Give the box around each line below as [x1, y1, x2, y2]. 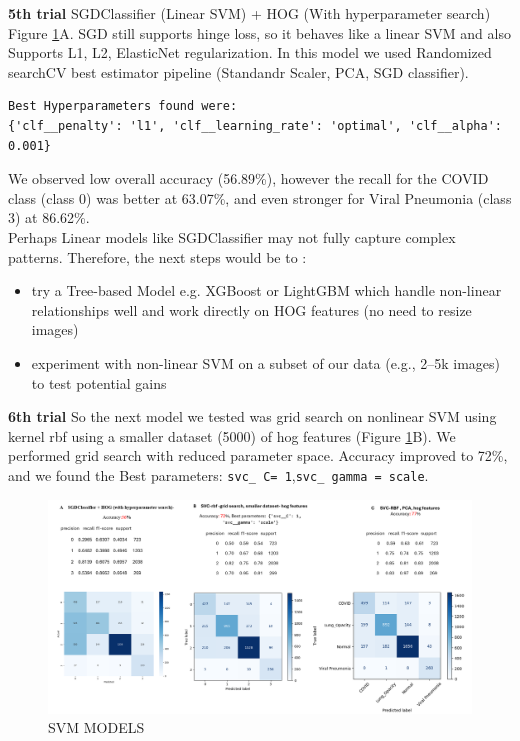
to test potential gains [31, 372, 167, 393]
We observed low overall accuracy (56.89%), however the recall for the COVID [8, 168, 489, 189]
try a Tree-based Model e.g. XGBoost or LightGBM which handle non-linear [31, 280, 502, 301]
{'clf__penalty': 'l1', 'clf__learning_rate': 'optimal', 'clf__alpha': [8, 118, 502, 133]
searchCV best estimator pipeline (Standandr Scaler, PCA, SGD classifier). [8, 61, 469, 82]
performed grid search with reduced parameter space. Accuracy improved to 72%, [8, 445, 508, 466]
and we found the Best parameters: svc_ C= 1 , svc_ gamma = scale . [8, 464, 429, 485]
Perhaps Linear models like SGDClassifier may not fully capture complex [8, 226, 456, 247]
